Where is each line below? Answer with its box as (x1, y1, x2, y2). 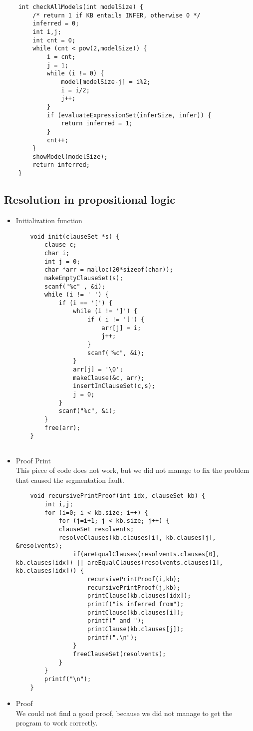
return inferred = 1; (61, 120, 133, 127)
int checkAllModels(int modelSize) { (18, 3, 144, 10)
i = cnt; (46, 53, 76, 60)
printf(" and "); (87, 617, 145, 625)
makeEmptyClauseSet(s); (44, 274, 123, 282)
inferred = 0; (32, 20, 79, 27)
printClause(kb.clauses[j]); (87, 625, 184, 633)
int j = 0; (44, 258, 80, 265)
